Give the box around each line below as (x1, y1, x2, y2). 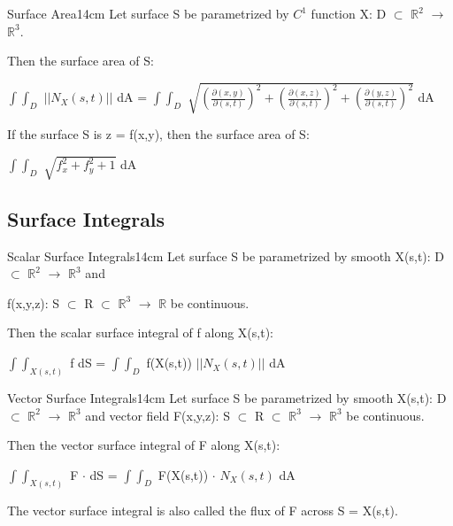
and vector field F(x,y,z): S (85, 406, 230, 424)
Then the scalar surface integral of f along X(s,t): (7, 323, 273, 342)
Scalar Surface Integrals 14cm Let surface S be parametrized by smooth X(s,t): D (7, 246, 445, 265)
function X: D (311, 4, 387, 22)
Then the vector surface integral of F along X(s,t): (7, 436, 280, 454)
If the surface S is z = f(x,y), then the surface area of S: (7, 125, 310, 143)
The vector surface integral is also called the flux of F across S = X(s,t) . (7, 500, 398, 519)
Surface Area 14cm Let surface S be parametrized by (7, 4, 289, 22)
